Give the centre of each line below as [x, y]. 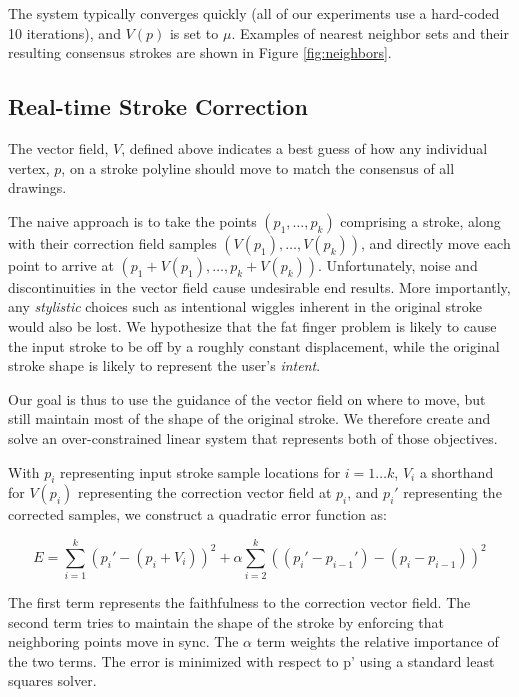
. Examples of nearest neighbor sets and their [370, 32]
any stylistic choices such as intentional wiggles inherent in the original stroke [245, 306]
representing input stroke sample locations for [200, 471]
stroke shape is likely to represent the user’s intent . [164, 365]
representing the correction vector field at [204, 492]
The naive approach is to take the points [132, 220]
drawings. [37, 187]
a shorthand [456, 471]
